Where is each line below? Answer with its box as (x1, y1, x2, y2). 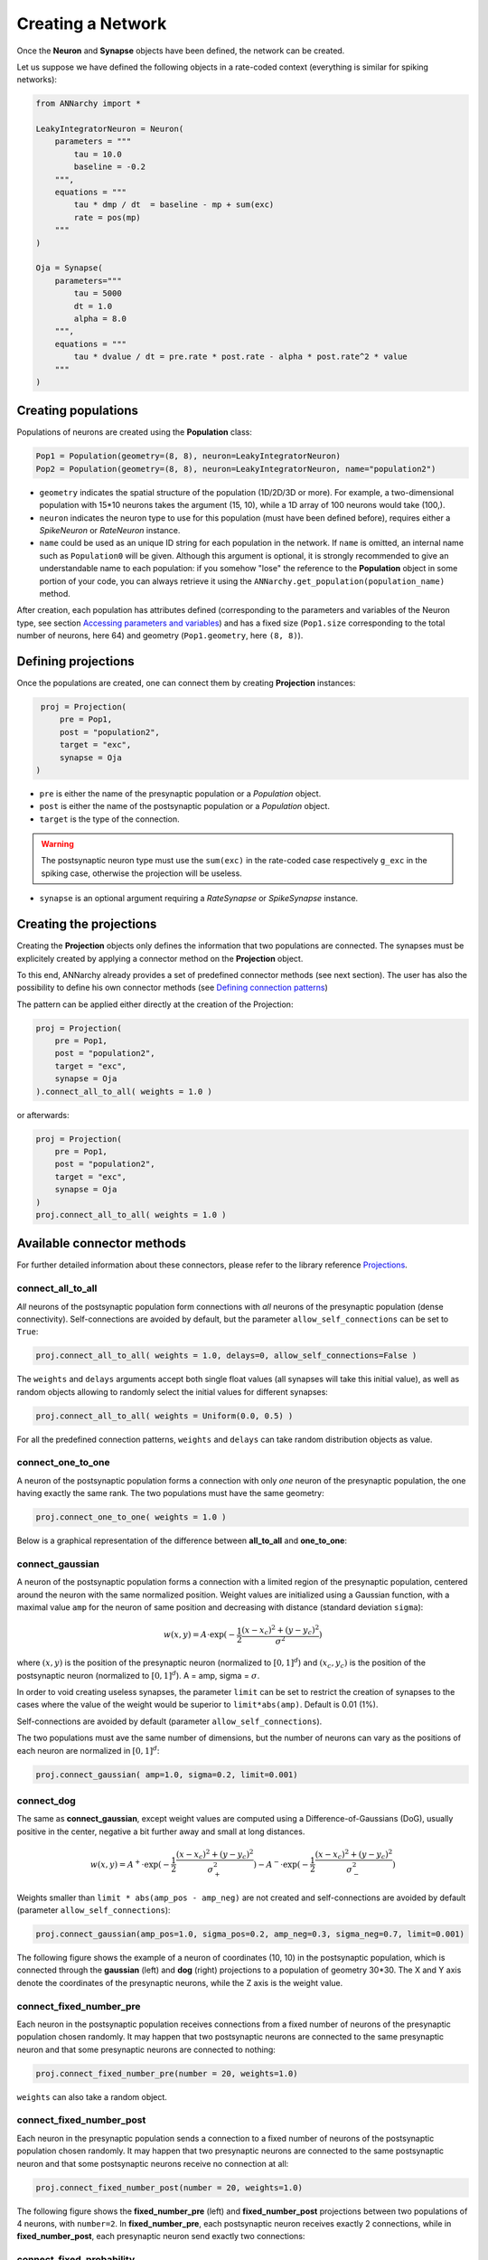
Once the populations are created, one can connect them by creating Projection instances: (16, 677, 356, 688)
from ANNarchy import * (35, 99, 142, 108)
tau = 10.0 (73, 149, 122, 159)
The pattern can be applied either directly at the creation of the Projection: (16, 999, 294, 1010)
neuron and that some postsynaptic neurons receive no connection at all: (16, 2158, 289, 2169)
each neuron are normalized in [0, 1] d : (16, 1744, 160, 1756)
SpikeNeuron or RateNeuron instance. (39, 524, 181, 535)
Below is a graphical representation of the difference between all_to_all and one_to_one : (16, 1535, 348, 1546)
